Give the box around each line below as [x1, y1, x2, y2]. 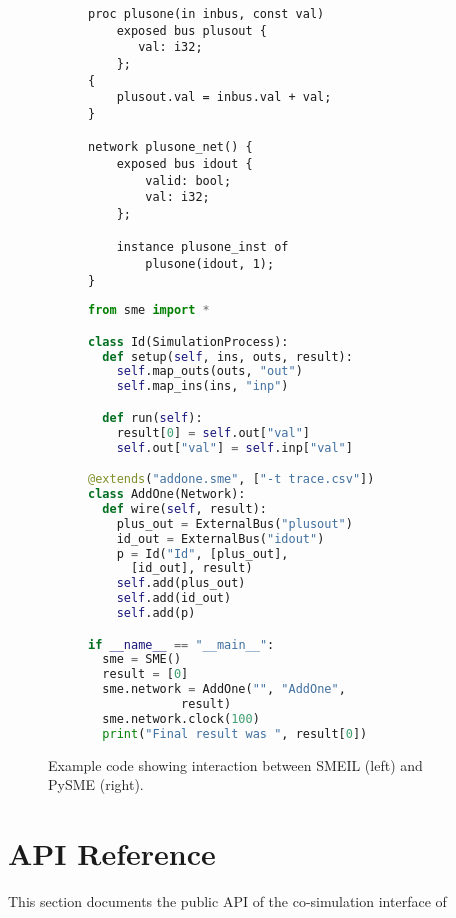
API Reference [8, 833, 216, 874]
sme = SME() [102, 652, 182, 667]
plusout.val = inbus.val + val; [116, 90, 332, 105]
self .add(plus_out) [116, 576, 246, 591]
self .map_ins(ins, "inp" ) [116, 379, 289, 394]
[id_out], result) [130, 561, 253, 576]
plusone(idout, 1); [145, 256, 275, 271]
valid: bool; [145, 173, 232, 188]
